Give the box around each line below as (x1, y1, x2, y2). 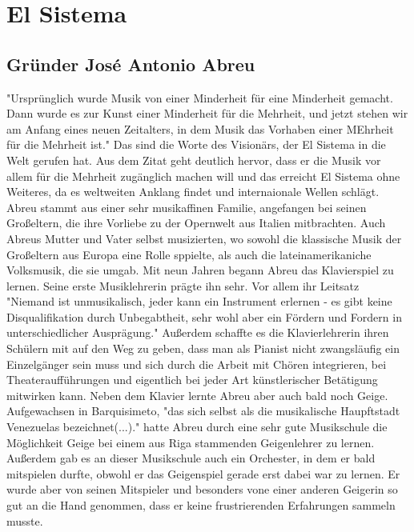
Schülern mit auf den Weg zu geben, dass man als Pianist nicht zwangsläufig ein (6, 340, 400, 357)
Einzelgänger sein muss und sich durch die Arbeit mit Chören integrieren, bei (6, 355, 387, 372)
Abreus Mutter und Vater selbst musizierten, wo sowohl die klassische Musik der (6, 230, 402, 246)
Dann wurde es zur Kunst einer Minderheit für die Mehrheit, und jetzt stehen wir (6, 105, 408, 122)
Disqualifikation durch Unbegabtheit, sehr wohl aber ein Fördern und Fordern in (6, 308, 402, 325)
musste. (6, 512, 43, 529)
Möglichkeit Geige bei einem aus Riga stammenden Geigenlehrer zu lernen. (6, 434, 375, 450)
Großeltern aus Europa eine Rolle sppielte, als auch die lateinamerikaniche (6, 246, 372, 262)
